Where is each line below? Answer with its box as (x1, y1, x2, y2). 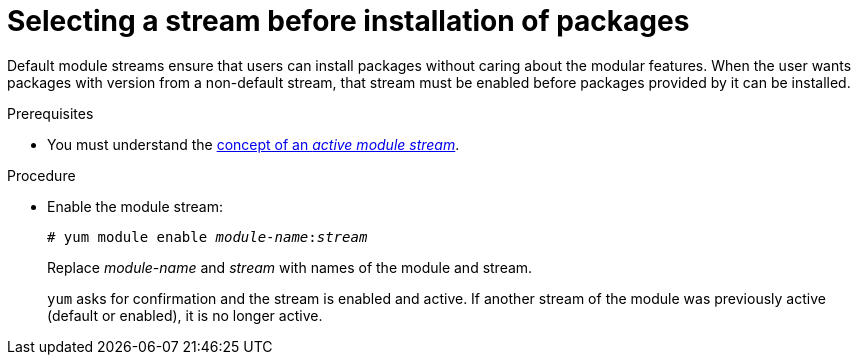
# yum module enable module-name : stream (47, 228, 368, 245)
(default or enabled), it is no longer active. (47, 306, 323, 324)
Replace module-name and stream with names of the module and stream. (47, 258, 533, 276)
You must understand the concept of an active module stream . (47, 135, 460, 153)
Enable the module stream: (47, 197, 224, 215)
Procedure (7, 166, 76, 184)
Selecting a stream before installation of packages (7, 4, 690, 38)
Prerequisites (7, 104, 94, 122)
